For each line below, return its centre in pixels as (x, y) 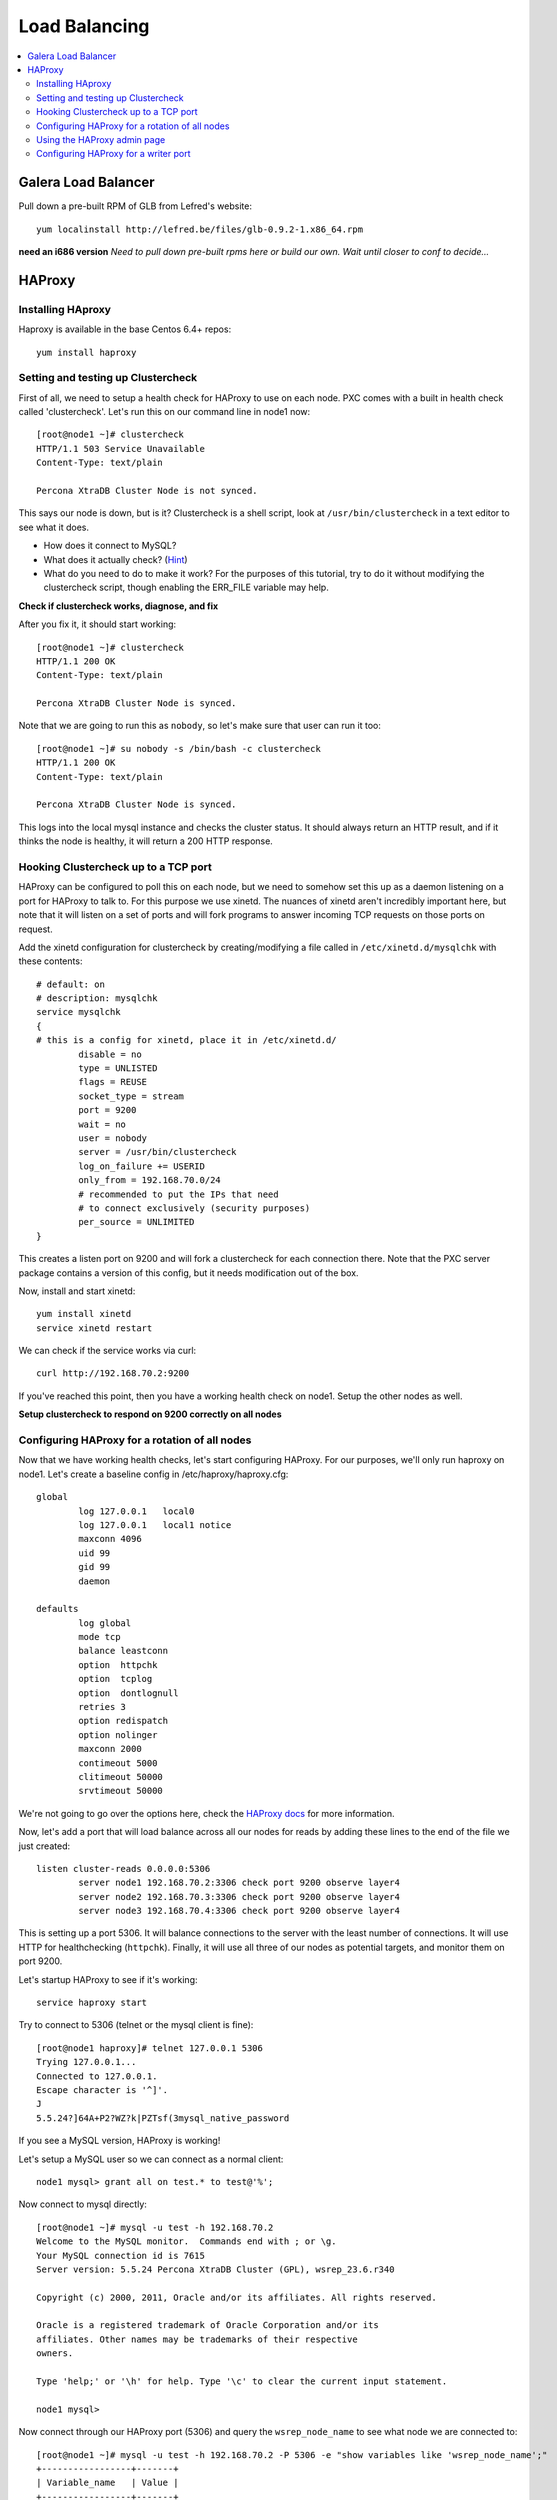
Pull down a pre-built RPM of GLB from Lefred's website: (135, 206)
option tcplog (115, 1679)
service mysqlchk (78, 1012)
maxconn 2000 (110, 1749)
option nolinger (118, 1734)
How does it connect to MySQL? (110, 546)
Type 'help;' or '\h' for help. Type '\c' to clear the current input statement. (242, 2381)
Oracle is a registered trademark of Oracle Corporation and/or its (207, 2325)
